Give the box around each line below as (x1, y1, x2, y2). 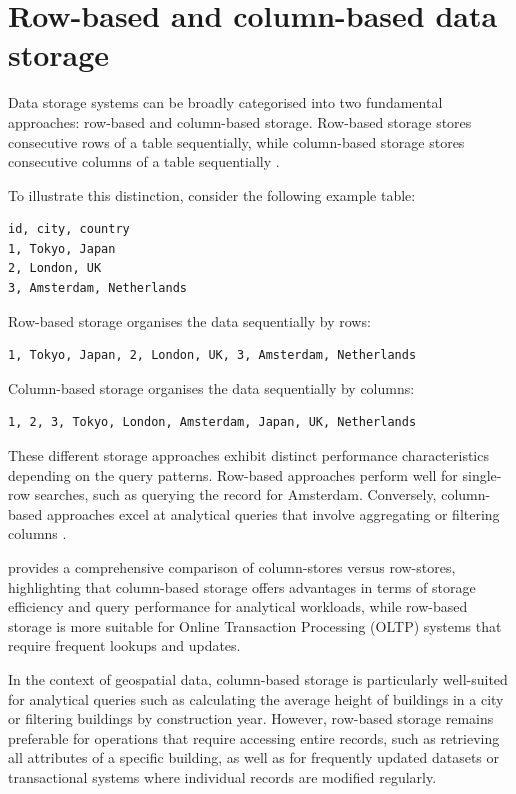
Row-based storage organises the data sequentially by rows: (8, 310, 371, 331)
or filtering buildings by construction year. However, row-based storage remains (8, 708, 494, 729)
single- (462, 464, 502, 485)
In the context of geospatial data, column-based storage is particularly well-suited (8, 668, 508, 689)
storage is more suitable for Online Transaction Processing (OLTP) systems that (8, 615, 502, 636)
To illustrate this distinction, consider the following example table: (8, 184, 416, 205)
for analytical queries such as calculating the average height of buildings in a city (8, 688, 504, 709)
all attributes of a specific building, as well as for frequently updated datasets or (8, 747, 500, 768)
